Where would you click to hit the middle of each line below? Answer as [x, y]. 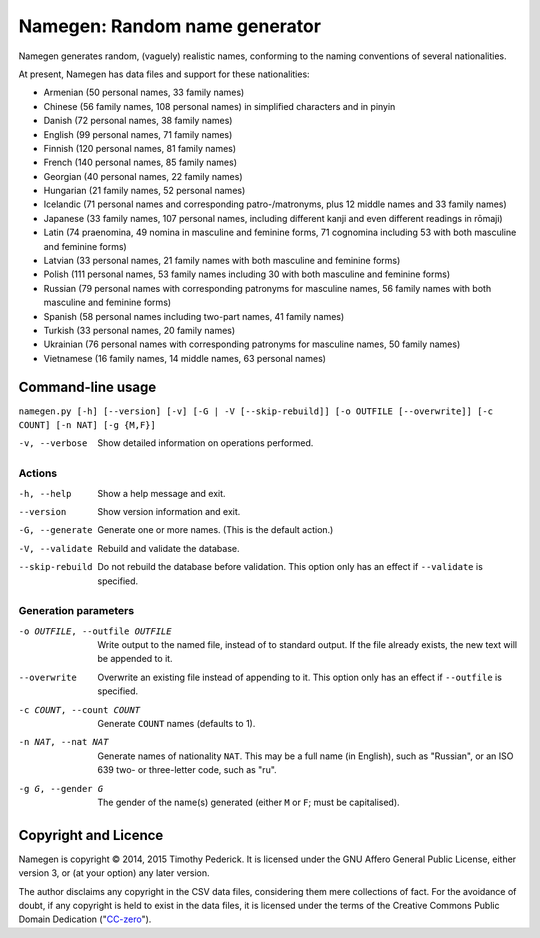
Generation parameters [76, 611]
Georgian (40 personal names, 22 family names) [143, 176]
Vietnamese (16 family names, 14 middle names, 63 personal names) [185, 358]
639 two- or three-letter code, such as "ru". [187, 770]
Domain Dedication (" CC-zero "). [85, 919]
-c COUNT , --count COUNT [79, 709]
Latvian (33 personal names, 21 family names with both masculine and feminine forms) [222, 261]
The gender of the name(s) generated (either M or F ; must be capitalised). [248, 802]
